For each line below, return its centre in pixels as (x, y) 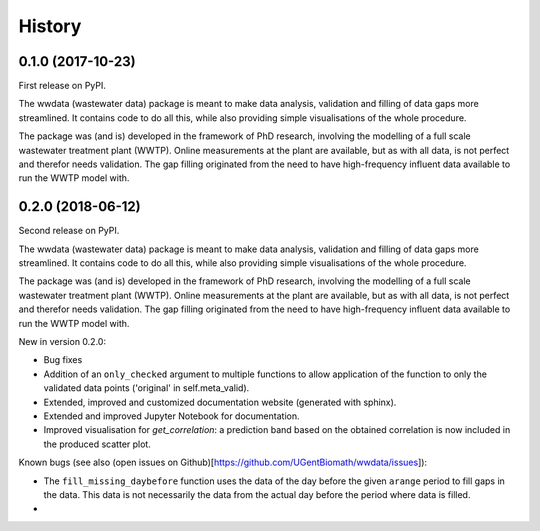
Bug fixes (63, 360)
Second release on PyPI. (69, 231)
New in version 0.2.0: (62, 342)
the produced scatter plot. (97, 444)
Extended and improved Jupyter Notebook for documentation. (171, 416)
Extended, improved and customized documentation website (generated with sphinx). (220, 402)
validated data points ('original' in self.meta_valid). (146, 388)
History (50, 26)
